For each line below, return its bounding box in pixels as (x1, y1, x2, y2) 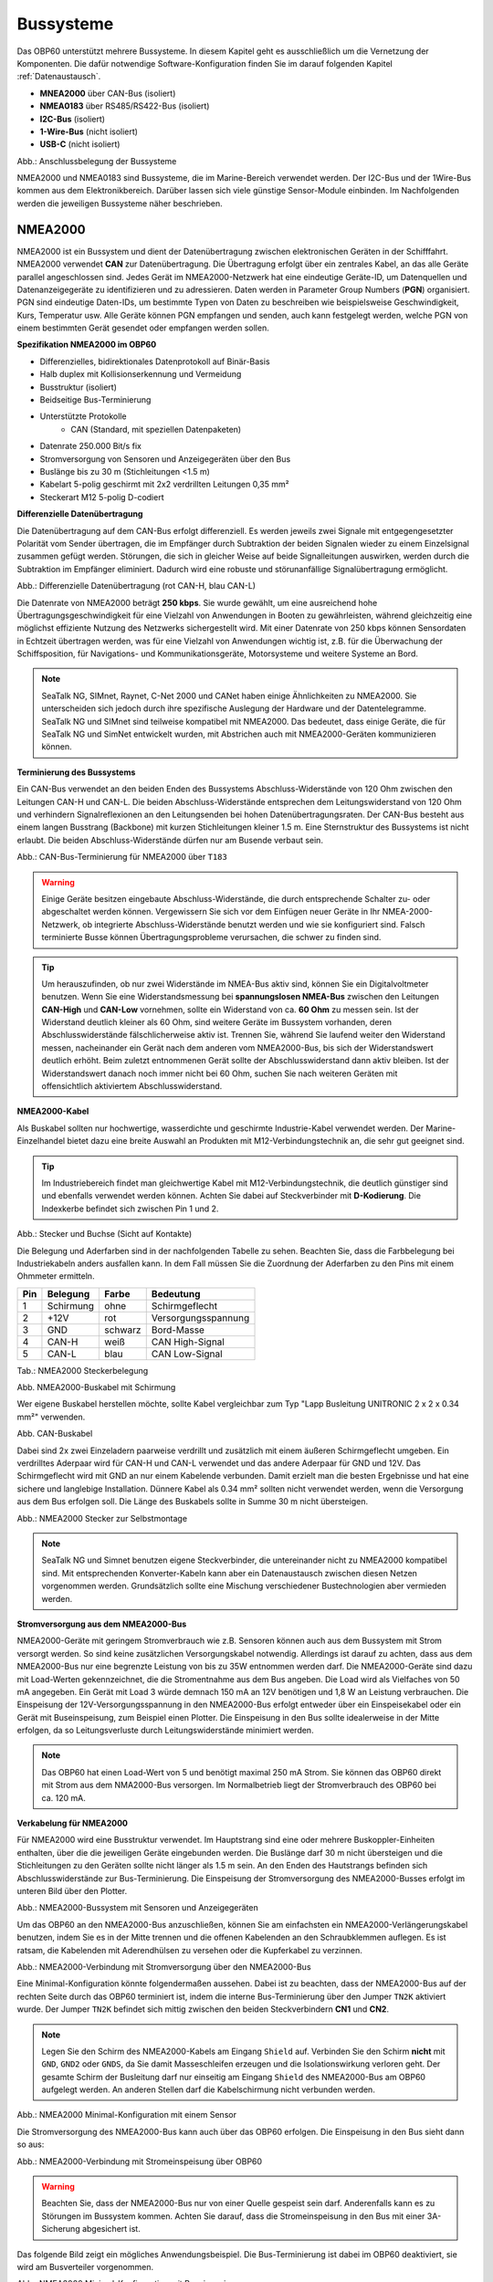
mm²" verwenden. (16, 1411, 86, 1422)
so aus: (16, 2139, 45, 2150)
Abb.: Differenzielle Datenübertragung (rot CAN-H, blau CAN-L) (16, 581, 256, 591)
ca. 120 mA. (41, 1792, 86, 1803)
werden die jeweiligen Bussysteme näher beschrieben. (16, 197, 223, 209)
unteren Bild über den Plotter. (16, 1885, 128, 1896)
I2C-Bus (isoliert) (39, 113, 105, 124)
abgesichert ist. (82, 2224, 141, 2235)
